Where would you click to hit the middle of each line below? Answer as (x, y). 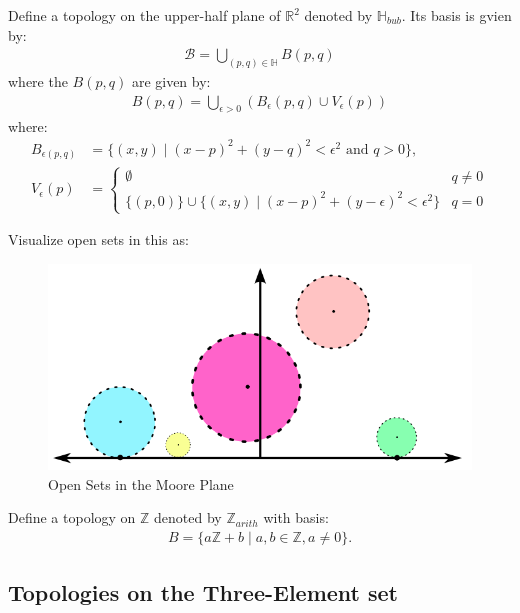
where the (38, 81)
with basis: (296, 517)
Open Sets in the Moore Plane (141, 483)
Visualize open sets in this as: (98, 239)
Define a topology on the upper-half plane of (144, 15)
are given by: (171, 81)
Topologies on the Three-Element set (203, 592)
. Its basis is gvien (456, 15)
